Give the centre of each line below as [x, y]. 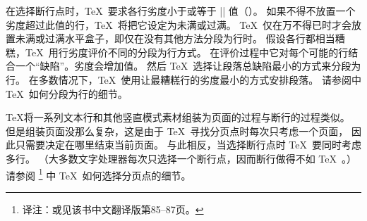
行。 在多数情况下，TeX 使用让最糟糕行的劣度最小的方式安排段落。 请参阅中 [183, 79]
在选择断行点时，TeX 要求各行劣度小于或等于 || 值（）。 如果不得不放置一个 [181, 11]
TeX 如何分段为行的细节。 [67, 93]
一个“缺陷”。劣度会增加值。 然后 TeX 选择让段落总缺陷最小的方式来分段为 [188, 66]
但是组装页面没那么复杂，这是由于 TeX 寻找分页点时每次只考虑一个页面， [177, 131]
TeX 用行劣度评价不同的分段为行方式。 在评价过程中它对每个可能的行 [187, 52]
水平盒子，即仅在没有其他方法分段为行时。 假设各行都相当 [200, 38]
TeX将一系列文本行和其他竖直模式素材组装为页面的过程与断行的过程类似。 [178, 117]
